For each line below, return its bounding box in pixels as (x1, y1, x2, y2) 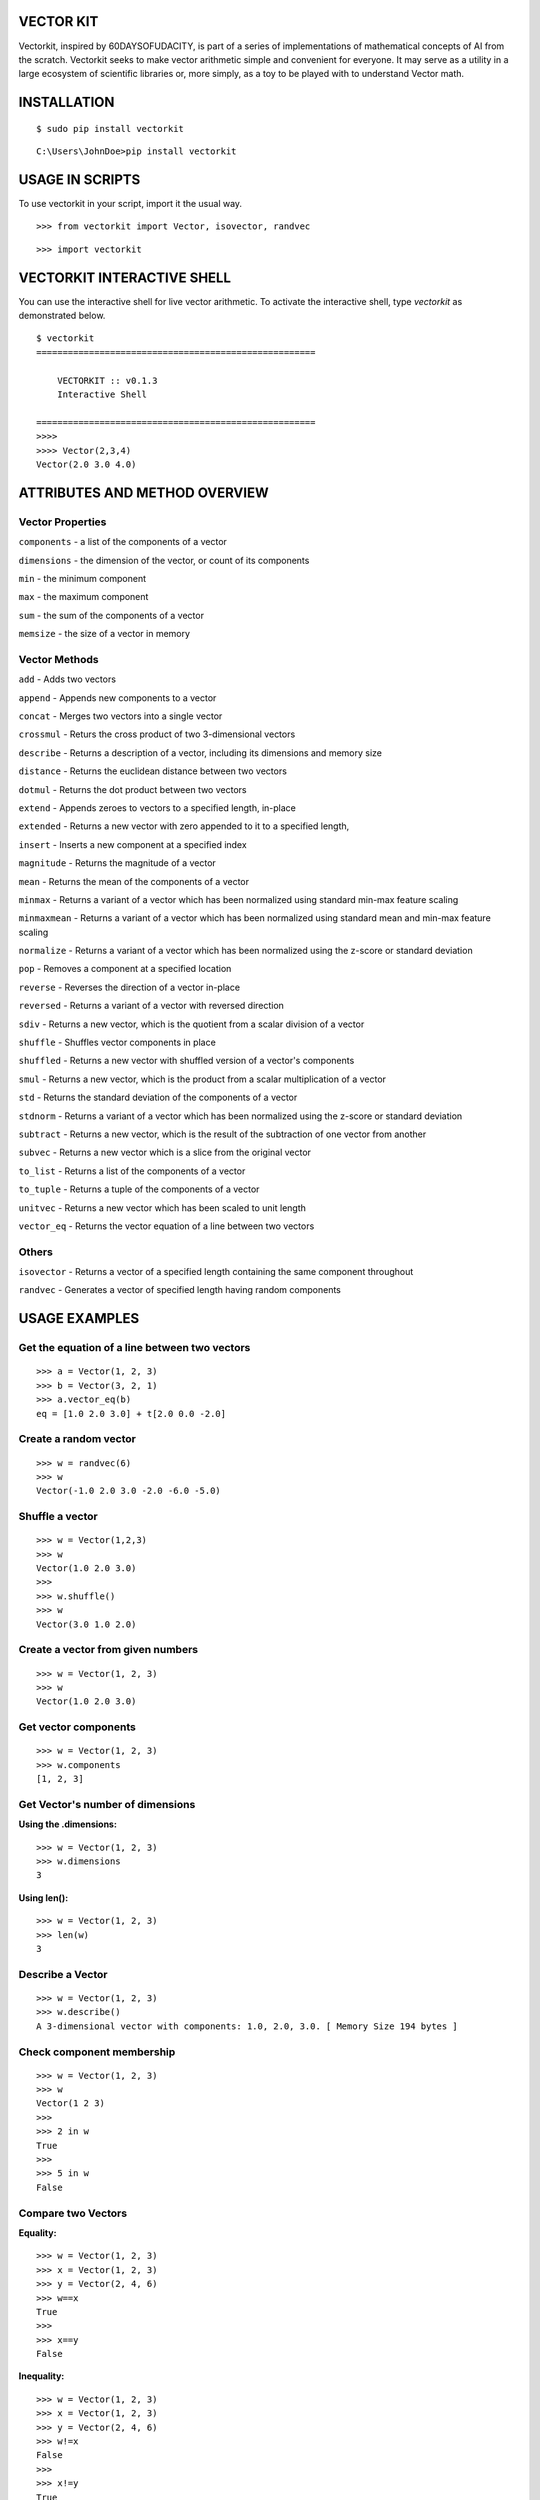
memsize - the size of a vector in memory (18, 628, 190, 640)
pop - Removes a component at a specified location (18, 963, 232, 975)
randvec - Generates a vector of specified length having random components (18, 1284, 342, 1296)
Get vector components (18, 1720, 137, 1734)
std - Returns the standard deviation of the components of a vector (18, 1091, 298, 1104)
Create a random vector (18, 1432, 137, 1446)
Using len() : (18, 1891, 69, 1904)
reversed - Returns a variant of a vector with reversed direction (18, 1000, 285, 1012)
